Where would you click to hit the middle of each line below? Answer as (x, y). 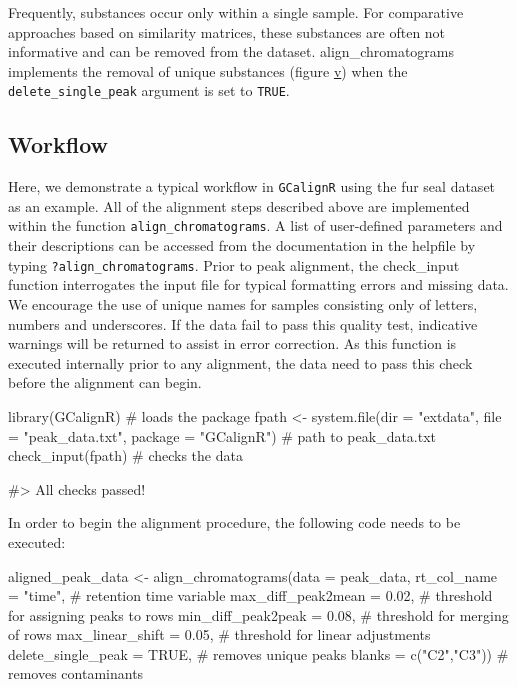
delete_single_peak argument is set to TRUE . (149, 90)
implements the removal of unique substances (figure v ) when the (208, 70)
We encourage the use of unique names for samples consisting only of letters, (243, 303)
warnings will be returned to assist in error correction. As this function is (232, 343)
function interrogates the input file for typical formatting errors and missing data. (258, 284)
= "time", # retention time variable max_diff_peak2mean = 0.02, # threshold (250, 595)
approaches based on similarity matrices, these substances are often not (227, 31)
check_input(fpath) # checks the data (125, 455)
